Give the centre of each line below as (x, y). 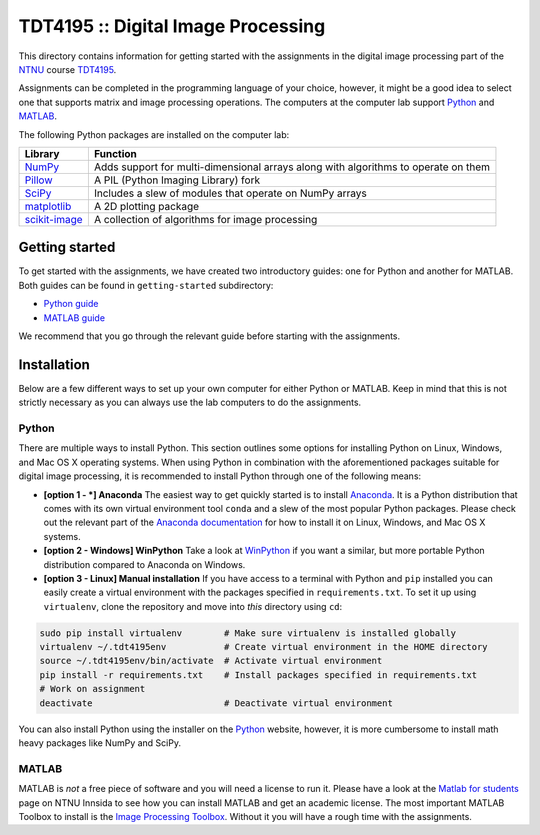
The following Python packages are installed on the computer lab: (154, 134)
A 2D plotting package (146, 206)
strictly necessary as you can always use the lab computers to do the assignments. (190, 402)
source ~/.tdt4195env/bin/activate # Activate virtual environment (211, 661)
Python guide (71, 304)
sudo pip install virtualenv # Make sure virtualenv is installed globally (248, 633)
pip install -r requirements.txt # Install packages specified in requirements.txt (258, 674)
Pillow (38, 180)
